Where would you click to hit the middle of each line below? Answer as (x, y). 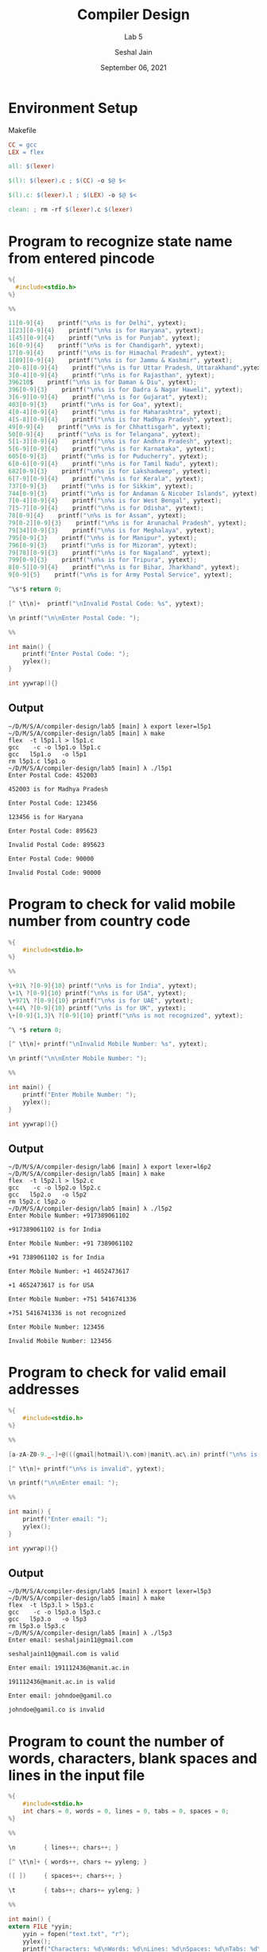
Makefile (23, 130)
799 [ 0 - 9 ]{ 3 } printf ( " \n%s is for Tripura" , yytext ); (103, 560)
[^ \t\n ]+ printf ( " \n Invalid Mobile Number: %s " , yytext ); (108, 1044)
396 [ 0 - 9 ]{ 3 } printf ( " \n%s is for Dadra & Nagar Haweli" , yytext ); (126, 390)
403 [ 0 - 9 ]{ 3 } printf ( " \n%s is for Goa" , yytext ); (95, 404)
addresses (44, 1390)
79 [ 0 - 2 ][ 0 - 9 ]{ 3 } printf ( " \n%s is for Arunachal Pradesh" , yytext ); (128, 523)
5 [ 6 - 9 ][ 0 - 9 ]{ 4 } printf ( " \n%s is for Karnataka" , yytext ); (112, 449)
